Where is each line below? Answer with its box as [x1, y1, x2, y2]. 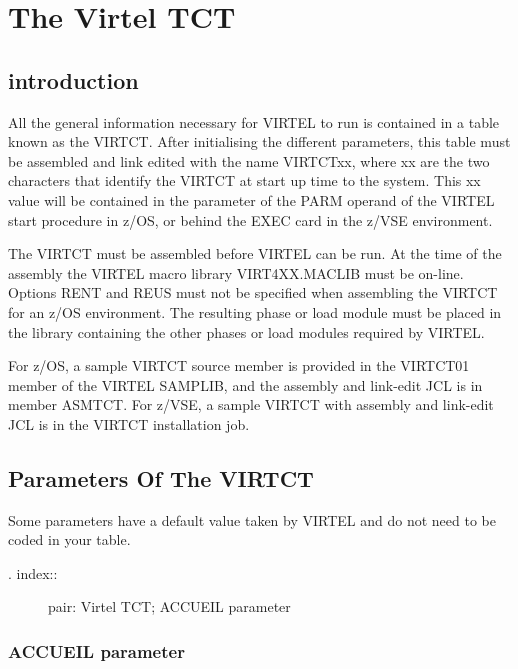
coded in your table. [8, 529, 131, 550]
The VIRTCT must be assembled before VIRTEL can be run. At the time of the [8, 243, 502, 264]
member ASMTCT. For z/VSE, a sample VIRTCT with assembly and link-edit [8, 394, 494, 415]
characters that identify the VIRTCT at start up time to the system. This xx [8, 170, 481, 191]
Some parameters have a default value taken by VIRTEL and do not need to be [8, 509, 496, 530]
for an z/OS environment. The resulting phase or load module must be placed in [8, 301, 502, 322]
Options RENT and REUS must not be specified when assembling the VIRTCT [8, 282, 498, 303]
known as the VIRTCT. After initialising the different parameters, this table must [8, 131, 511, 152]
